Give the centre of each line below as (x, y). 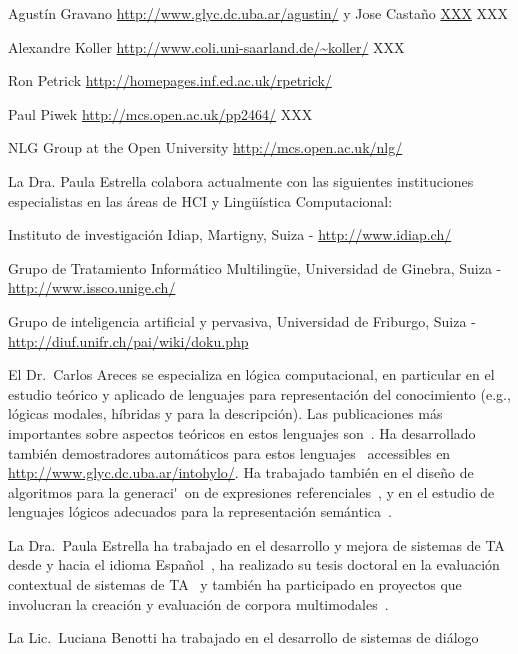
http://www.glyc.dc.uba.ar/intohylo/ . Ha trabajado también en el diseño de (241, 472)
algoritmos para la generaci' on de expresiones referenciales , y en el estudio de (251, 491)
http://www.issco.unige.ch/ (92, 287)
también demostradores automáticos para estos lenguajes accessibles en (229, 452)
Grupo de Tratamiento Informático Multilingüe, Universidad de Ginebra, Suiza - (255, 267)
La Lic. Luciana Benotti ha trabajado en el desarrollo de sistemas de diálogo (243, 637)
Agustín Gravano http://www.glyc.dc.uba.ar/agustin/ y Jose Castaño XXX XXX (258, 13)
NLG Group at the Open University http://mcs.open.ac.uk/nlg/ (205, 147)
